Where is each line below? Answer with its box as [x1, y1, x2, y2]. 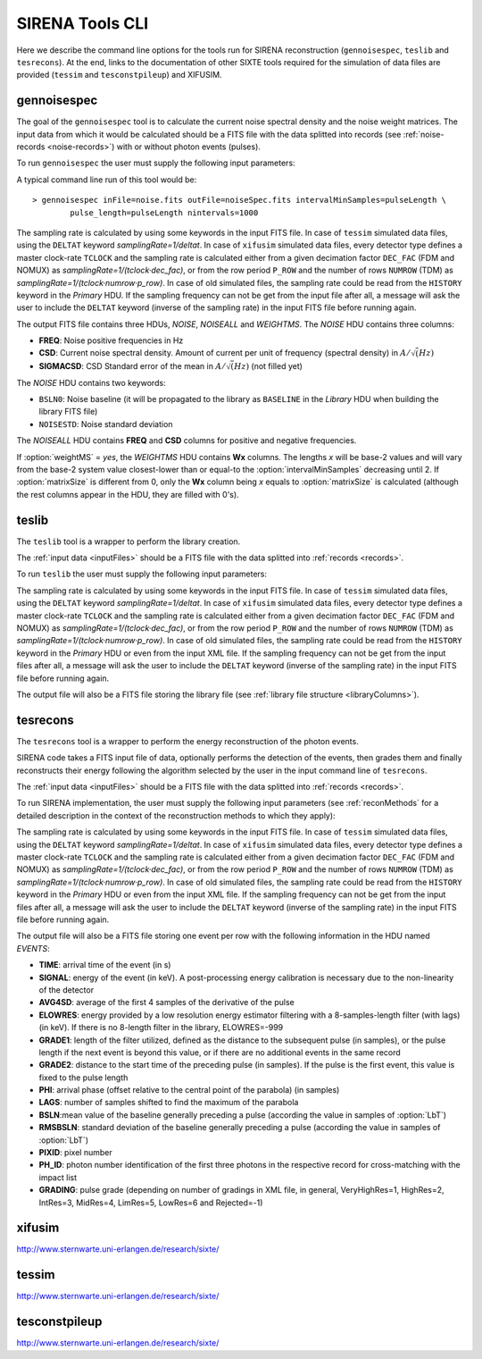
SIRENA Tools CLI [16, 13, 149, 33]
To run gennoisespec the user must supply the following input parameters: [16, 157, 295, 169]
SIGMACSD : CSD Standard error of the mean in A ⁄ [38, 360, 225, 371]
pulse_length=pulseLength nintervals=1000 [70, 207, 259, 218]
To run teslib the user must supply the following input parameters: [16, 568, 268, 580]
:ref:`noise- [403, 129, 445, 139]
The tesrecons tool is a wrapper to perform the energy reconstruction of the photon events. [16, 735, 359, 746]
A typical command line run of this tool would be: [16, 174, 197, 185]
